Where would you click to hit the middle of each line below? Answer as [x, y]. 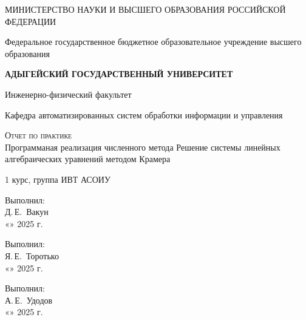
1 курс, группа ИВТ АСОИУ [58, 179]
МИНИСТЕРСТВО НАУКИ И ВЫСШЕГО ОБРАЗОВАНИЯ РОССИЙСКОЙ [145, 9]
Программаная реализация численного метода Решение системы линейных [143, 147]
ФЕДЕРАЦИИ [31, 21]
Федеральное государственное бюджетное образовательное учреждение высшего [153, 42]
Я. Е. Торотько [32, 255]
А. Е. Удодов [29, 300]
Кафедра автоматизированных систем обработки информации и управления [144, 114]
